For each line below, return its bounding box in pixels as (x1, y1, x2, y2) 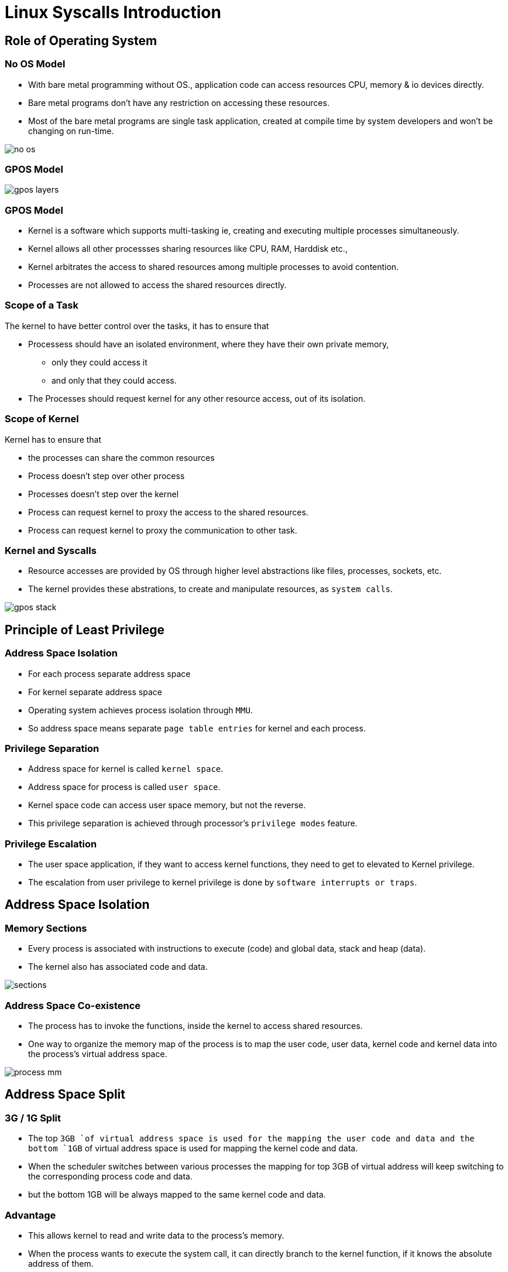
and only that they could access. (52, 375, 177, 385)
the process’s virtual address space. (28, 1048, 167, 1059)
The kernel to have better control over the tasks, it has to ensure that (5, 320, 269, 331)
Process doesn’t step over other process (28, 470, 185, 481)
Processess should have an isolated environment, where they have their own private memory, (28, 338, 389, 349)
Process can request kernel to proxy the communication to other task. (28, 525, 297, 535)
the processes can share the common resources (28, 452, 215, 463)
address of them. (28, 1258, 94, 1268)
